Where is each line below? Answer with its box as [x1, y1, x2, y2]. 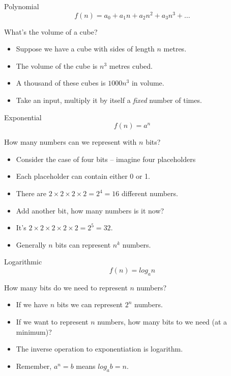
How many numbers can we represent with [4, 137, 137, 147]
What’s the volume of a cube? [4, 26, 98, 37]
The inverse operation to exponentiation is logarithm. [16, 343, 183, 354]
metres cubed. [109, 60, 153, 71]
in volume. [131, 77, 164, 88]
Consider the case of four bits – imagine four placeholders [16, 153, 196, 164]
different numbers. [121, 188, 178, 199]
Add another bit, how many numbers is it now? [16, 205, 164, 216]
